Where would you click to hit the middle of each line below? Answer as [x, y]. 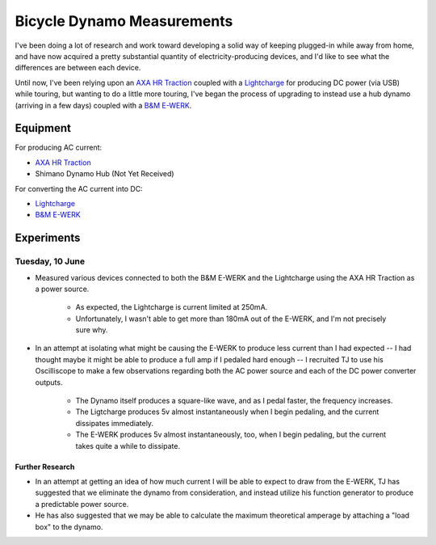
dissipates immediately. [114, 423]
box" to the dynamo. [69, 526]
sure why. [92, 330]
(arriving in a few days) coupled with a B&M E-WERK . [103, 105]
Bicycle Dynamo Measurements [124, 21]
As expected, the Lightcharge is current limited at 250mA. [172, 307]
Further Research [45, 467]
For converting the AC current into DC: [79, 188]
